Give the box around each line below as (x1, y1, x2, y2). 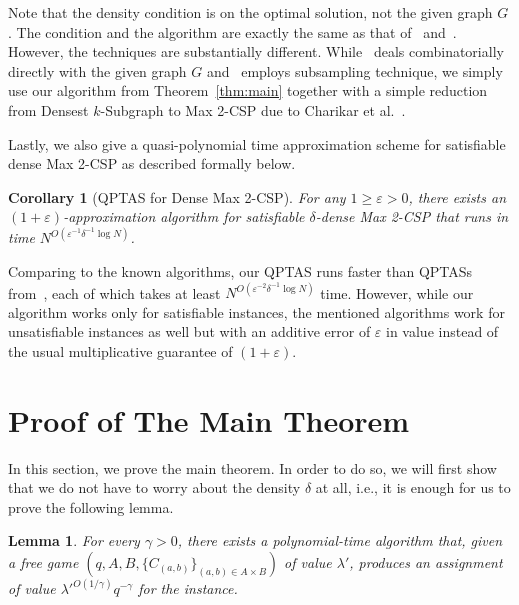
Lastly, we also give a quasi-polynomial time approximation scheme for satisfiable (8, 133, 506, 154)
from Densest (8, 99, 89, 120)
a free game (8, 552, 79, 572)
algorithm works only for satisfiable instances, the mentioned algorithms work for (8, 301, 505, 322)
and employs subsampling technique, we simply (206, 60, 503, 81)
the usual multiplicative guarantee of (8, 340, 233, 361)
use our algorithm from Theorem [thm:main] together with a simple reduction (8, 80, 488, 101)
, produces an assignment (349, 552, 503, 572)
